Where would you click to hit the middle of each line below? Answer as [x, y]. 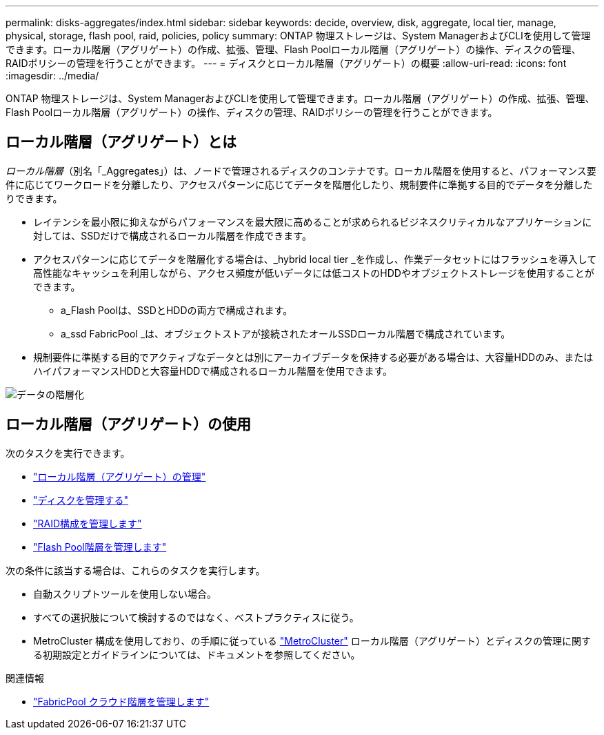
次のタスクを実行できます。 [68, 453]
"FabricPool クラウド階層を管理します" [121, 701]
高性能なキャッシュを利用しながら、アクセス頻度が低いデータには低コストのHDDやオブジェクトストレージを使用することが [314, 273]
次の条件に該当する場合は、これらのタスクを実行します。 [135, 570]
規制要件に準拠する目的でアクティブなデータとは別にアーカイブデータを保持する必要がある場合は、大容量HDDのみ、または [313, 357]
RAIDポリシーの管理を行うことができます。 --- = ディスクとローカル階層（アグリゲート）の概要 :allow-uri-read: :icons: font [286, 63]
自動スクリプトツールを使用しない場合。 [125, 594]
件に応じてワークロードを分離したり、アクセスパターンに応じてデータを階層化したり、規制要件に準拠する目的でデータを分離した [299, 184]
